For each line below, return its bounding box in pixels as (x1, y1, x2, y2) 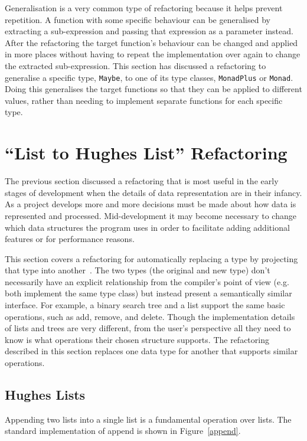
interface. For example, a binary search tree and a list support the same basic (5, 299, 285, 311)
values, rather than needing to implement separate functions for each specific (5, 94, 283, 106)
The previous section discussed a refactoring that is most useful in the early (5, 175, 279, 187)
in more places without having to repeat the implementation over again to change (5, 48, 301, 60)
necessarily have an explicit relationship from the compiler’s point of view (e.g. (5, 275, 289, 288)
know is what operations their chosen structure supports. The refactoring (5, 333, 269, 345)
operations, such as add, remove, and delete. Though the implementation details (5, 310, 295, 322)
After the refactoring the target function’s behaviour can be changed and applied (5, 36, 298, 48)
